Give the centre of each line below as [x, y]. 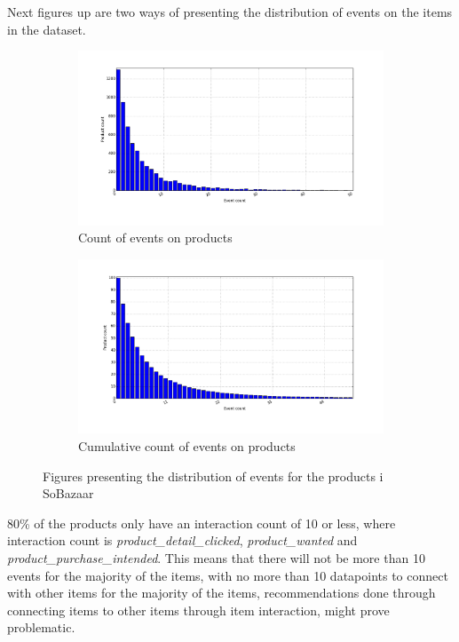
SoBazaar [68, 493]
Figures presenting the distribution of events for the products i [213, 476]
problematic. [41, 627]
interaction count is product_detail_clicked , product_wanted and [182, 540]
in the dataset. [47, 29]
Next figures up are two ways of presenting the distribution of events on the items [230, 12]
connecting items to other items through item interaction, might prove [198, 610]
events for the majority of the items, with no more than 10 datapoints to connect [228, 575]
